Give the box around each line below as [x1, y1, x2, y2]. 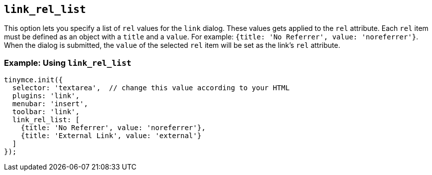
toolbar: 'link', [12, 108, 80, 116]
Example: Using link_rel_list [4, 57, 132, 68]
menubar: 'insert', [12, 100, 88, 108]
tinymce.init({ [4, 76, 63, 84]
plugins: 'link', [12, 92, 80, 100]
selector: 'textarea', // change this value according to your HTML [12, 84, 290, 92]
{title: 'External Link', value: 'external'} [20, 132, 202, 140]
